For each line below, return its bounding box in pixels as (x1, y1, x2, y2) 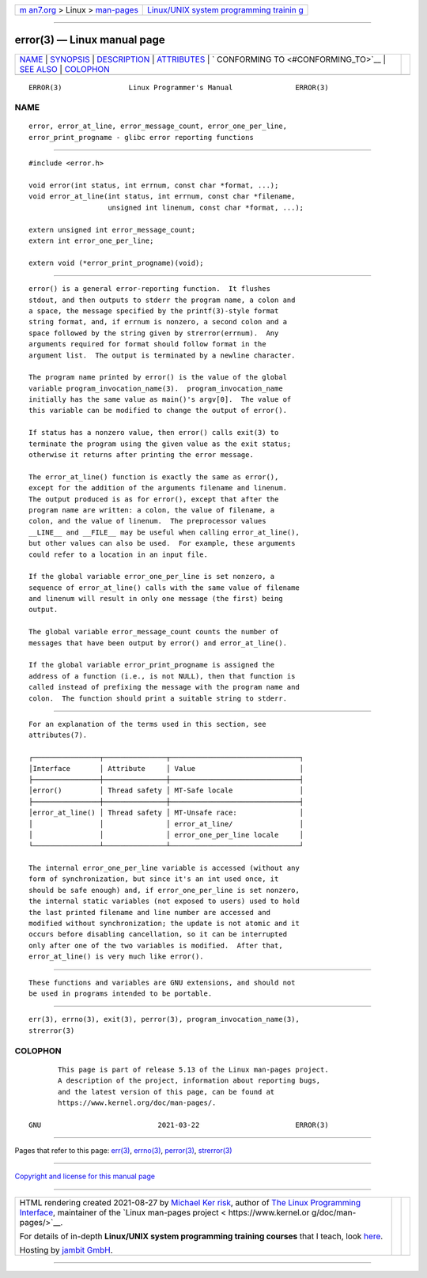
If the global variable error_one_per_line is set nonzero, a (28, 572, 275, 581)
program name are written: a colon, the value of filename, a (28, 505, 275, 514)
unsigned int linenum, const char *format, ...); (108, 202, 304, 212)
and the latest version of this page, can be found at (58, 1087, 275, 1096)
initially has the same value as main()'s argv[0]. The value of (28, 395, 292, 404)
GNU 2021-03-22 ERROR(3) (28, 1120, 329, 1129)
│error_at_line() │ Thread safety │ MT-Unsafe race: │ (28, 808, 304, 818)
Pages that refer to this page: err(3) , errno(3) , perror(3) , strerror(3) (14, 1146, 232, 1155)
